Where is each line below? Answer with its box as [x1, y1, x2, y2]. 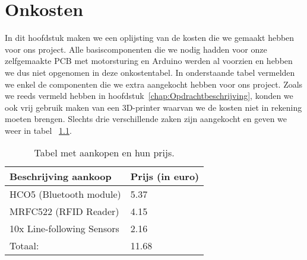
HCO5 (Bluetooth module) [10, 187, 121, 201]
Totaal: [10, 239, 39, 253]
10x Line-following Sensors [10, 222, 119, 236]
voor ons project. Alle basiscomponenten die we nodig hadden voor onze [5, 43, 267, 55]
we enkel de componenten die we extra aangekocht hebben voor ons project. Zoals [5, 78, 303, 90]
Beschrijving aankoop [10, 169, 112, 184]
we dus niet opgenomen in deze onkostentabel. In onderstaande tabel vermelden [5, 66, 295, 78]
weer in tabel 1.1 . [5, 124, 72, 136]
